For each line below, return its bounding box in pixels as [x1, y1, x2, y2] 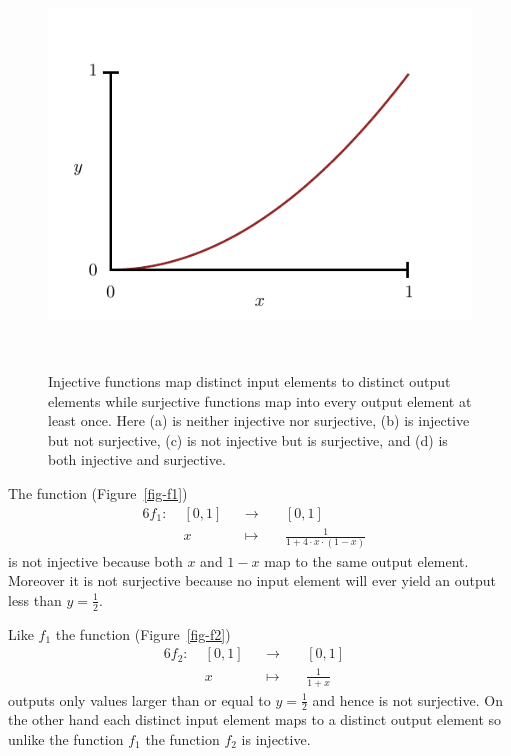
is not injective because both [8, 550, 183, 571]
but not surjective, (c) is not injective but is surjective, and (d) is [48, 429, 448, 450]
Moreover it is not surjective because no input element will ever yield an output [8, 570, 497, 591]
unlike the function [8, 728, 124, 749]
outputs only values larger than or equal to [8, 689, 271, 710]
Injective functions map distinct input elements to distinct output [48, 371, 451, 392]
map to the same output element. [264, 550, 469, 571]
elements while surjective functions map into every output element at [48, 390, 472, 411]
